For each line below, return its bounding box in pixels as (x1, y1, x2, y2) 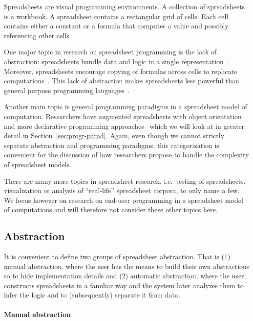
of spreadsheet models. (4, 159, 71, 169)
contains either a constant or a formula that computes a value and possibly (4, 21, 229, 31)
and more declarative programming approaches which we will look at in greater (4, 121, 245, 131)
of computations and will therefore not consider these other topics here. (4, 204, 218, 215)
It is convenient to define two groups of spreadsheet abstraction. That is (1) (4, 251, 231, 262)
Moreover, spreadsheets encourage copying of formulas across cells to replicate (4, 66, 237, 76)
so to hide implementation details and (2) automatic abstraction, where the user (4, 271, 244, 281)
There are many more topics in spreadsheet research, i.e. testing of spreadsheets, (4, 175, 246, 186)
